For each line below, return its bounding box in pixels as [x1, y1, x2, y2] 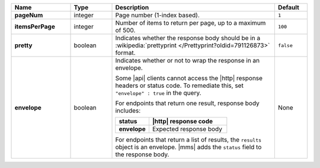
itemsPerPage [14, 22, 56, 31]
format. [115, 49, 136, 57]
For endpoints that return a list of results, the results [115, 136, 262, 144]
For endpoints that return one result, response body [115, 99, 260, 107]
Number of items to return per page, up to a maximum [115, 19, 266, 27]
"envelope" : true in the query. [115, 89, 201, 97]
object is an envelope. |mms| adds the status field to [115, 143, 262, 151]
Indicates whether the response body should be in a [115, 34, 261, 42]
